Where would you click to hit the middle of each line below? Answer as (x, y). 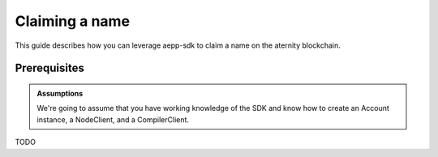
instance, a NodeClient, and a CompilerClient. (113, 119)
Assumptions (60, 93)
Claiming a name (72, 21)
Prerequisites (49, 68)
